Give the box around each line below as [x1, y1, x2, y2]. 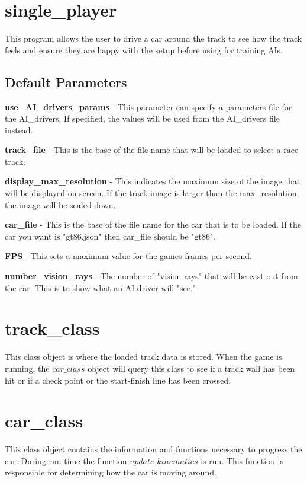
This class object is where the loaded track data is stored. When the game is [5, 350, 282, 363]
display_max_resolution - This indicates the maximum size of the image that [5, 175, 300, 187]
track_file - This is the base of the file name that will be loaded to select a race [5, 143, 299, 156]
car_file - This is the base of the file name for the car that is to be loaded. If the [5, 218, 301, 231]
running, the [5, 362, 50, 374]
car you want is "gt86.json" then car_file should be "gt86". [5, 229, 216, 242]
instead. [5, 123, 33, 136]
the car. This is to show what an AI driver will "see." [5, 281, 196, 293]
